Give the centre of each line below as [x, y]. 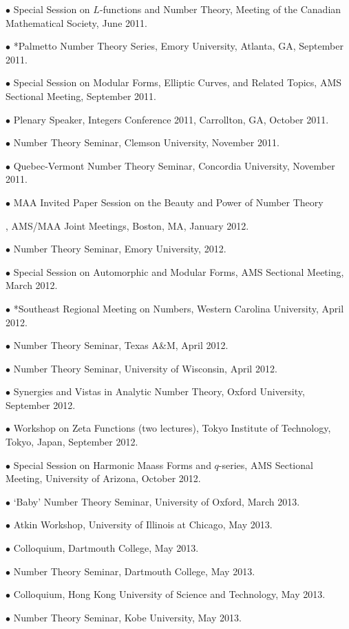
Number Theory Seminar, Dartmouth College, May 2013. [134, 571]
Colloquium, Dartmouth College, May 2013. [106, 548]
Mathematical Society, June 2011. [76, 22]
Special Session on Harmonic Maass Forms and [112, 465]
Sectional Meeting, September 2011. [81, 96]
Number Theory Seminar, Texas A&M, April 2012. [121, 345]
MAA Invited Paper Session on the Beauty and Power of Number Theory [168, 202]
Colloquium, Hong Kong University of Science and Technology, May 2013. [169, 594]
